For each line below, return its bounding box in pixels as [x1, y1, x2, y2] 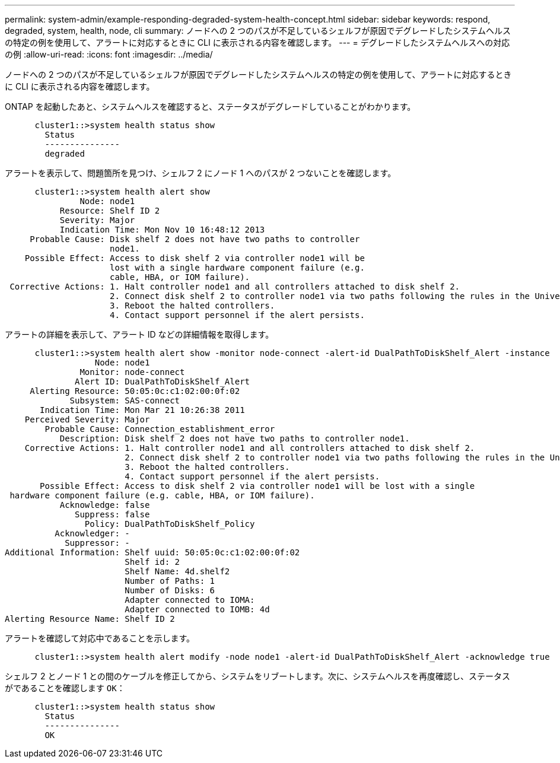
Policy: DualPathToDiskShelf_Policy [84, 519, 255, 529]
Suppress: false [75, 510, 150, 519]
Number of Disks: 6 [125, 586, 215, 595]
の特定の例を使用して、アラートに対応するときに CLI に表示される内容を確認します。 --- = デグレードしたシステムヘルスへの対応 [5, 37, 510, 47]
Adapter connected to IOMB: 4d [125, 605, 270, 614]
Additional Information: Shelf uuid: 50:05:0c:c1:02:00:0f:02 [5, 548, 300, 557]
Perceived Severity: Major [24, 415, 150, 424]
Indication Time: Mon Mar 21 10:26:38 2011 [40, 405, 245, 415]
